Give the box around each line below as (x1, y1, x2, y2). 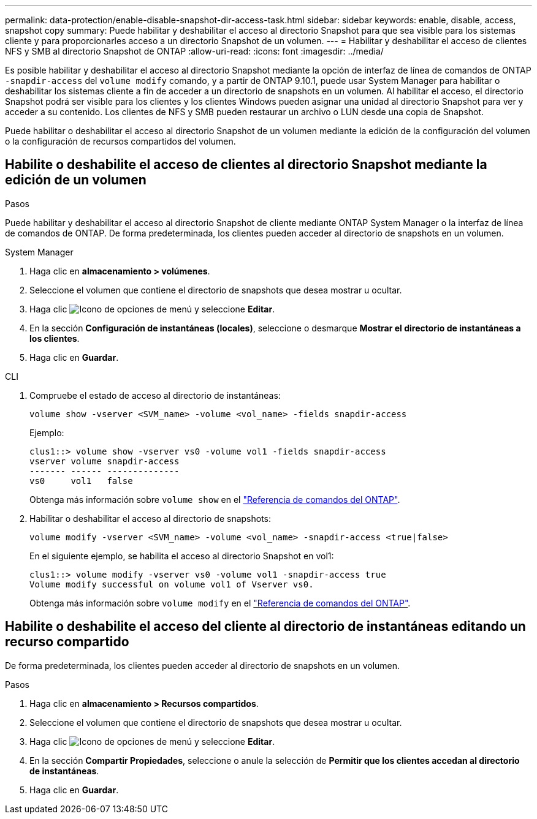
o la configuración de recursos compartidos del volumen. (5, 136, 236, 146)
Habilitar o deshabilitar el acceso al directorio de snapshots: (29, 513, 272, 524)
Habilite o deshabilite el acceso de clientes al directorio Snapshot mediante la (5, 157, 487, 173)
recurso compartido (5, 634, 129, 650)
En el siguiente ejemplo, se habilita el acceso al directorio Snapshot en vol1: (29, 550, 334, 561)
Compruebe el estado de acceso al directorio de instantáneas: (29, 390, 281, 401)
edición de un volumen (5, 172, 147, 188)
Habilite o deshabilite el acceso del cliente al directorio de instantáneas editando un (5, 619, 526, 635)
